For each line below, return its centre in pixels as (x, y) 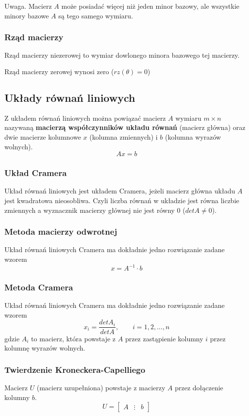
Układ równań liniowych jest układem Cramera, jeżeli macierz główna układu (120, 191)
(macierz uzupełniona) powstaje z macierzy (101, 387)
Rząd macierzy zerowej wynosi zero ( (59, 71)
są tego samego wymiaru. (96, 15)
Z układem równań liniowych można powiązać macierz (85, 118)
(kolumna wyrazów (193, 136)
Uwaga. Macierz (28, 6)
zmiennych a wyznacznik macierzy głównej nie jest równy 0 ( (95, 210)
